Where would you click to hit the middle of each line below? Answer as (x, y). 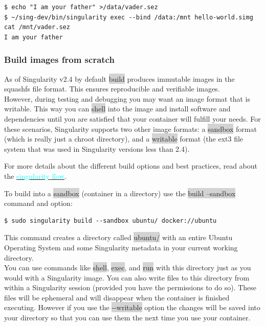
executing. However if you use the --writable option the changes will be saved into (132, 307)
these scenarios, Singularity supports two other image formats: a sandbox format (130, 129)
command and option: (38, 203)
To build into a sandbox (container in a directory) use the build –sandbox (120, 193)
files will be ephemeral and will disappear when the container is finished (117, 297)
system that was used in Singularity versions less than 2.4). (97, 148)
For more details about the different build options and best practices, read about (131, 166)
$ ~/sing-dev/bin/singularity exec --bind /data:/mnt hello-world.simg (129, 17)
